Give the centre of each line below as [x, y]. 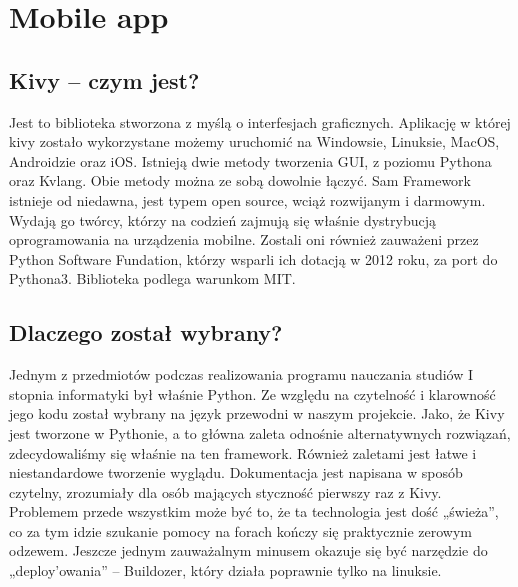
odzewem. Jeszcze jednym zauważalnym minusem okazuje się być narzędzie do [248, 550]
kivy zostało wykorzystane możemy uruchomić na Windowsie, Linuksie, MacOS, [254, 141]
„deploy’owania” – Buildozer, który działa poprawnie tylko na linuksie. [225, 570]
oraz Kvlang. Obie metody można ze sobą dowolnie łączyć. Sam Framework [240, 180]
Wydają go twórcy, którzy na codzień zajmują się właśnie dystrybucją [223, 219]
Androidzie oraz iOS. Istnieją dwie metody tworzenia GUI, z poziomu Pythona [250, 160]
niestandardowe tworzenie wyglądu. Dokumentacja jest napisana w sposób [236, 472]
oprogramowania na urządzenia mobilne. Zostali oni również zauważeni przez [244, 239]
